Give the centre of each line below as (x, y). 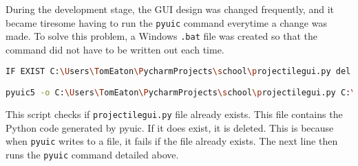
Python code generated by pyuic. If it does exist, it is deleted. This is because (170, 127)
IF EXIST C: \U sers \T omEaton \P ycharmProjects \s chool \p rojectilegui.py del (178, 71)
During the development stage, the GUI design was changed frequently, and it (170, 9)
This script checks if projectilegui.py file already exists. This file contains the (174, 114)
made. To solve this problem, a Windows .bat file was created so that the (161, 36)
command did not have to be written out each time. (115, 49)
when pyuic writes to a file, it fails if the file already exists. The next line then (172, 141)
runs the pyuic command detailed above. (92, 154)
